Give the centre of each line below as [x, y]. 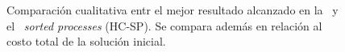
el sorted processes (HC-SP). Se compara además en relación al [164, 25]
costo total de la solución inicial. [86, 41]
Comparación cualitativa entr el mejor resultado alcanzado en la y [172, 10]
